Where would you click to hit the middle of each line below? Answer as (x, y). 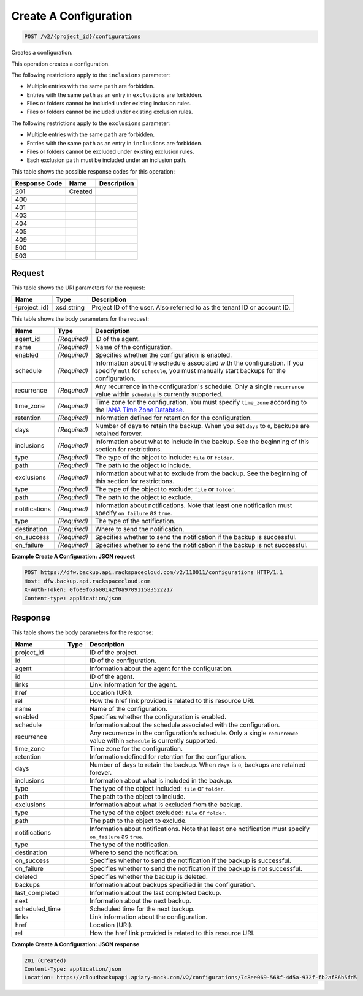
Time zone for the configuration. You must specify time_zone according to (201, 402)
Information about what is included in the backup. (161, 780)
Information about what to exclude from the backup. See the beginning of (201, 473)
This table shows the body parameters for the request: (80, 319)
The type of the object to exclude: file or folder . (166, 489)
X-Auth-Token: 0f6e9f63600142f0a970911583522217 (99, 590)
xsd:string (71, 308)
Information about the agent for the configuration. (161, 668)
